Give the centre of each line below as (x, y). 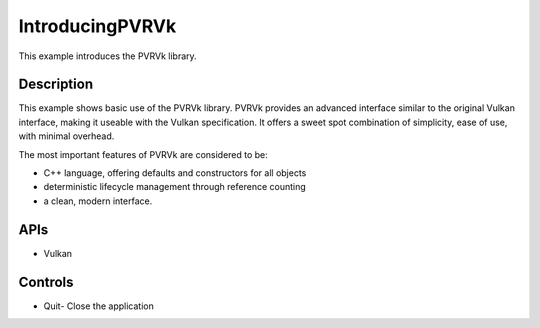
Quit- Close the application (98, 306)
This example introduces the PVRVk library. (107, 56)
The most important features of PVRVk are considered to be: (143, 154)
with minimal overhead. (66, 136)
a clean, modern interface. (98, 201)
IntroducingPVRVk (97, 26)
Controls (46, 281)
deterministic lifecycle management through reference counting (175, 187)
